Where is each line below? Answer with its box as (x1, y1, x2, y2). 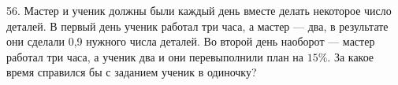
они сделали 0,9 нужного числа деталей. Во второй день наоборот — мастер (6, 33, 375, 50)
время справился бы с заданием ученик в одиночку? (6, 64, 257, 80)
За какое (333, 48, 374, 65)
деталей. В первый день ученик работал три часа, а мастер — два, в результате (6, 17, 389, 34)
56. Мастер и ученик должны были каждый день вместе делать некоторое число (6, 2, 392, 18)
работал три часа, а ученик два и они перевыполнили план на (6, 48, 303, 65)
